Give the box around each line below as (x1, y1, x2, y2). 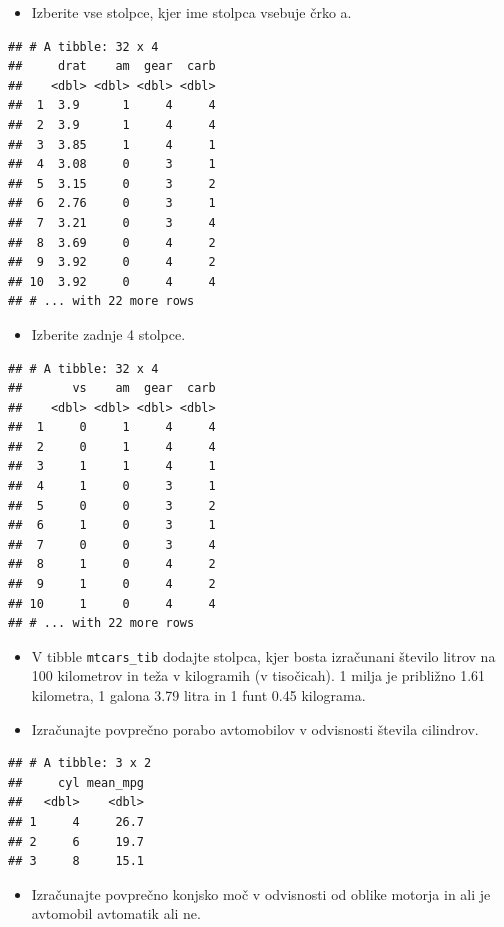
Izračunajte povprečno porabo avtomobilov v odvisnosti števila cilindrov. (31, 718, 479, 739)
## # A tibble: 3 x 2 (8, 756, 152, 771)
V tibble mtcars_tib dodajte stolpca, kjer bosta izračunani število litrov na (31, 645, 496, 666)
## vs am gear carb (8, 381, 216, 396)
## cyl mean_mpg (8, 775, 145, 790)
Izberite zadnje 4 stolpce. (31, 323, 186, 344)
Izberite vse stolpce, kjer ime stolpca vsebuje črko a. (31, 2, 352, 22)
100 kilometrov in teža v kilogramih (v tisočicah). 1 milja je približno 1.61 (31, 665, 486, 686)
